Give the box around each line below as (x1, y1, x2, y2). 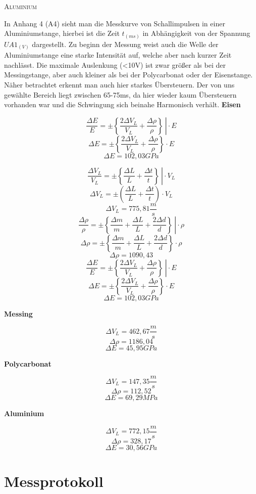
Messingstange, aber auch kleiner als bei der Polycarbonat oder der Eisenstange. (4, 69, 253, 80)
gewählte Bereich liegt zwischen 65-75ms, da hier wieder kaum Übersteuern (4, 89, 237, 100)
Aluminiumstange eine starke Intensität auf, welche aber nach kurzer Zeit (4, 50, 232, 60)
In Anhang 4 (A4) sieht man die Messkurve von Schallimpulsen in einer (4, 18, 225, 28)
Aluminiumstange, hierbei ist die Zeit (4, 28, 120, 38)
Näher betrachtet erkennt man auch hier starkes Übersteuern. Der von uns (4, 79, 235, 89)
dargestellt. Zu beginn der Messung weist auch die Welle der (32, 38, 219, 49)
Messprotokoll (4, 471, 104, 491)
